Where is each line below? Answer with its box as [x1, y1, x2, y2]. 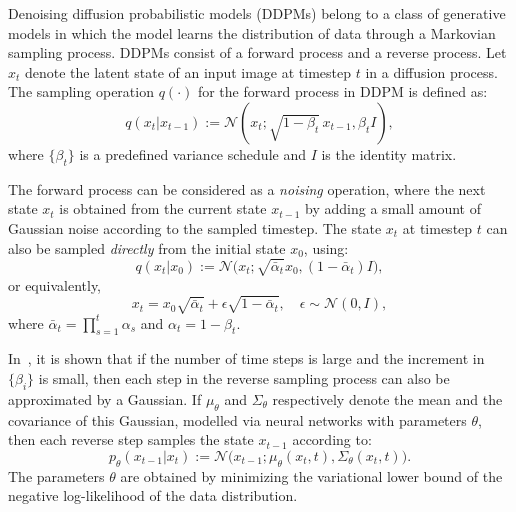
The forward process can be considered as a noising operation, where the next [8, 178, 486, 199]
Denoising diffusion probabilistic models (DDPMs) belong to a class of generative [8, 3, 506, 23]
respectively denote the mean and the [272, 388, 503, 409]
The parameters [8, 465, 105, 486]
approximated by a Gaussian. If [8, 388, 202, 409]
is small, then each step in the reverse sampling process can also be [38, 368, 450, 388]
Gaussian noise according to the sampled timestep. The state [8, 217, 382, 238]
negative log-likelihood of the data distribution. [8, 485, 298, 506]
